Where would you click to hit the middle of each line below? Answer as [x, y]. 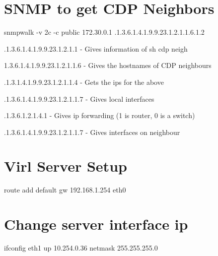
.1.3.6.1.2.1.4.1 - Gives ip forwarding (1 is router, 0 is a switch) [100, 115]
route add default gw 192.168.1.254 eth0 [65, 190]
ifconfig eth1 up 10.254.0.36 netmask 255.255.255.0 [81, 248]
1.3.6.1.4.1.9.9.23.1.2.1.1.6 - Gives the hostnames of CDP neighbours [108, 65]
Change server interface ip [96, 224]
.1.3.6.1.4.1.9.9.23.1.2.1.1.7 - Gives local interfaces [79, 98]
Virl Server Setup [66, 166]
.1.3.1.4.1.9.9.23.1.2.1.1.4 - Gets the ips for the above [84, 82]
